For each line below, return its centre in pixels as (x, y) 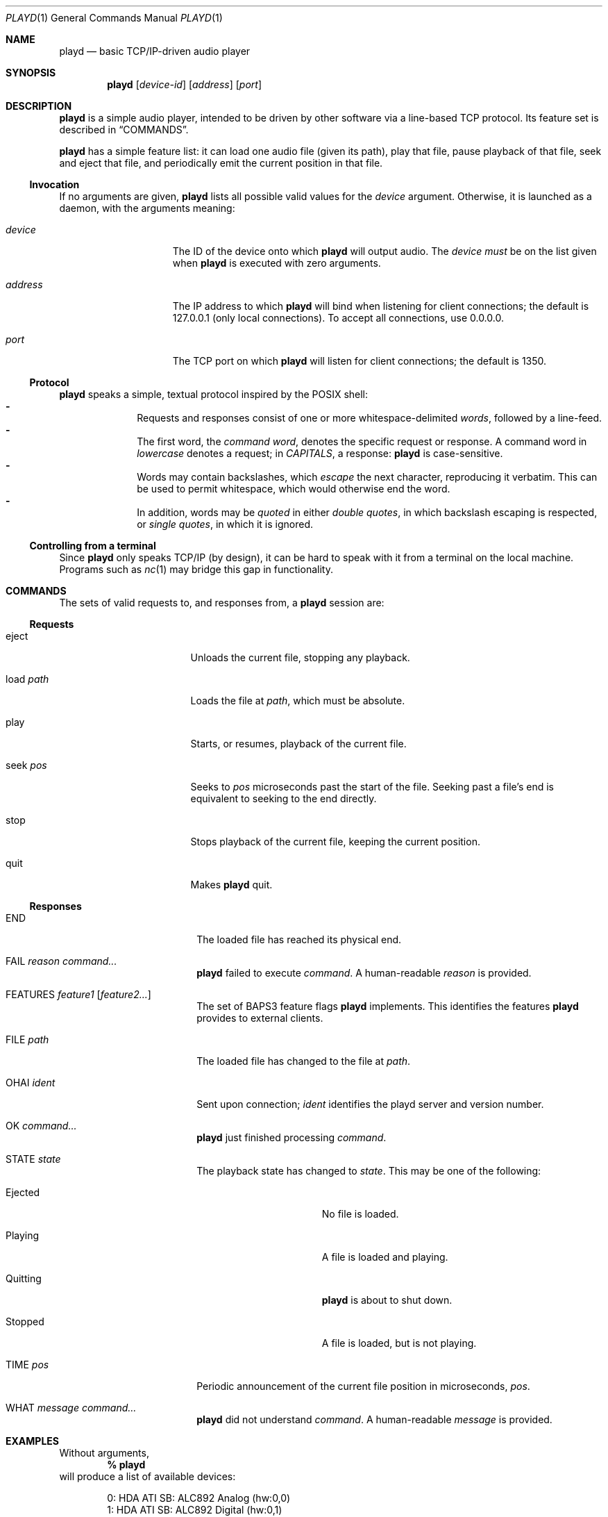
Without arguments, (104, 1453)
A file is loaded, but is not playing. (399, 1343)
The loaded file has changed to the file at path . (304, 1061)
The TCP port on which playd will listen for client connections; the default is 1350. (360, 361)
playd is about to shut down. (387, 1300)
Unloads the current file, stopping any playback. (300, 657)
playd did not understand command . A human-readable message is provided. (374, 1419)
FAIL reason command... (61, 961)
